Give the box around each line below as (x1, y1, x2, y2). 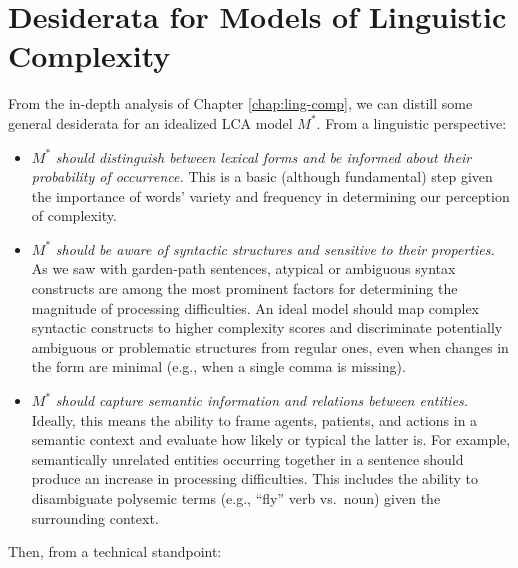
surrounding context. (31, 507, 159, 528)
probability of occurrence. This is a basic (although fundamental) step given (31, 166, 493, 187)
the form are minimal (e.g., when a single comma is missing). (31, 356, 406, 377)
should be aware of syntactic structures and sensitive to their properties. (55, 238, 495, 259)
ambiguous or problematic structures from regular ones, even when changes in (31, 336, 509, 357)
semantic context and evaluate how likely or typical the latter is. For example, (31, 429, 511, 450)
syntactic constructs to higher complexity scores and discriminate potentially (31, 317, 503, 338)
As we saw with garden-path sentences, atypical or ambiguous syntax (31, 258, 456, 279)
